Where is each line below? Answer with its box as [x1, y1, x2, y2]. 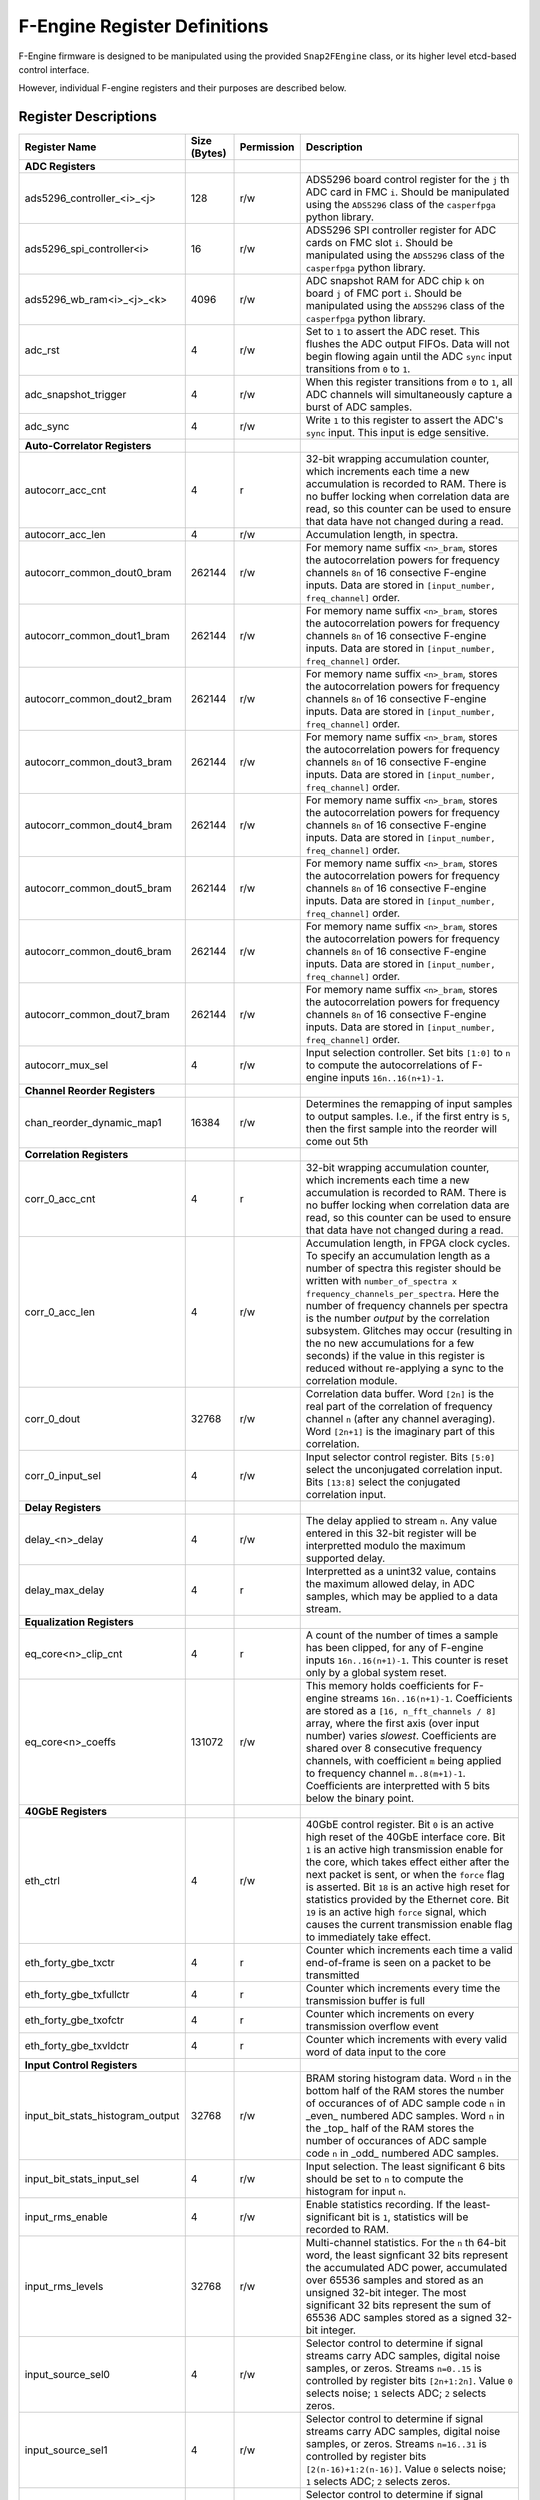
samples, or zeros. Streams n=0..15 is [305, 2361, 482, 2375]
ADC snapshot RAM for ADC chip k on [305, 274, 485, 288]
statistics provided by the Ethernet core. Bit [305, 1893, 510, 1907]
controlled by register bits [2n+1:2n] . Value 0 [305, 2374, 514, 2388]
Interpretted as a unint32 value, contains [305, 1565, 497, 1579]
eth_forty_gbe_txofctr [24, 2013, 125, 2027]
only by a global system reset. [305, 1666, 447, 1680]
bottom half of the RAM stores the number [305, 2084, 505, 2098]
